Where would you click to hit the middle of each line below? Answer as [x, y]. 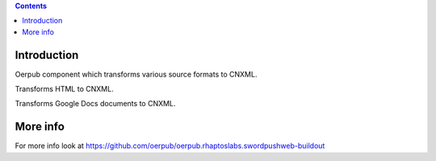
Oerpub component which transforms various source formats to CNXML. [136, 74]
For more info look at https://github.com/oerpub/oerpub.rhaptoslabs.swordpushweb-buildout [170, 146]
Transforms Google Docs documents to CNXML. [95, 104]
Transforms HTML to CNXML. [64, 89]
